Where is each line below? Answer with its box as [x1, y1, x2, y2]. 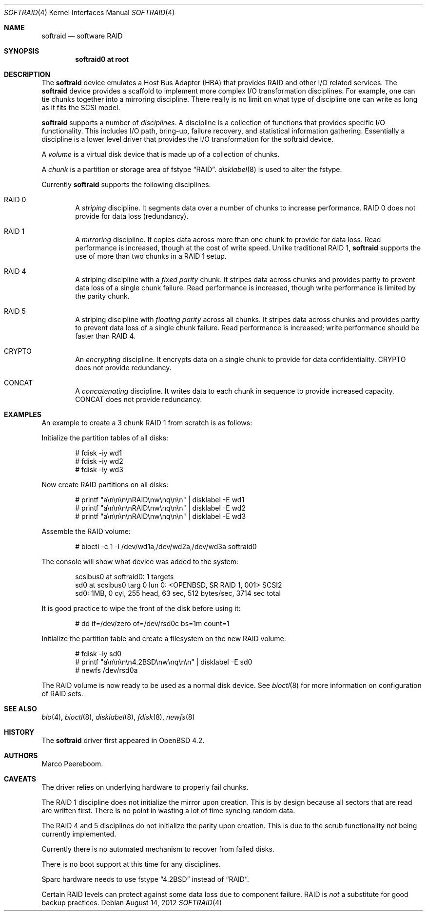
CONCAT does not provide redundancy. [75, 395, 202, 403]
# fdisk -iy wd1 [75, 449, 122, 457]
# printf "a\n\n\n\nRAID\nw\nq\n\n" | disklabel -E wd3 [75, 512, 246, 520]
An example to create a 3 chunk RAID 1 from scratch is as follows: [41, 419, 252, 427]
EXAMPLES [4, 410, 41, 419]
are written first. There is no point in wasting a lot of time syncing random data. [41, 806, 295, 815]
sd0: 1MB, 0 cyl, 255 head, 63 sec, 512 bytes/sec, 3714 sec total [75, 589, 281, 597]
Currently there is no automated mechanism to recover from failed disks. [41, 845, 274, 853]
